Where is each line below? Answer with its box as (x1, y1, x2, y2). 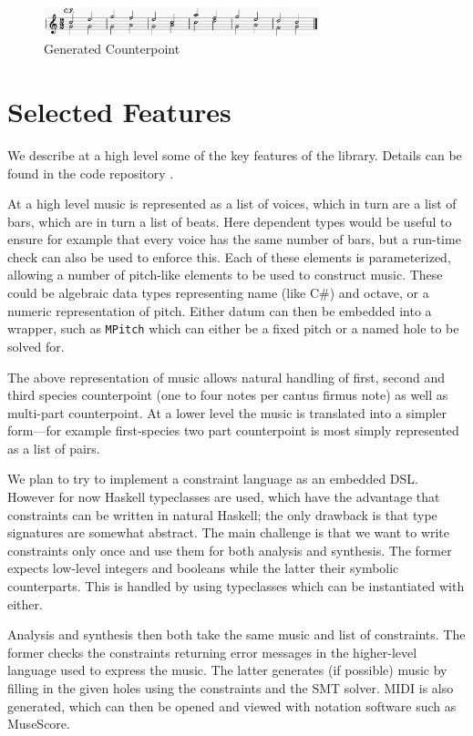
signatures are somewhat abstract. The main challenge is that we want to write (7, 523, 450, 542)
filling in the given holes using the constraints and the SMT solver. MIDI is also (7, 679, 454, 697)
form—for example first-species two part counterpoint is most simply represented (7, 421, 459, 440)
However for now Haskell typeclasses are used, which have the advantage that (7, 487, 440, 506)
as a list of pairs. (7, 438, 100, 457)
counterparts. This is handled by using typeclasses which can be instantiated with (7, 577, 465, 596)
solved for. (7, 336, 65, 355)
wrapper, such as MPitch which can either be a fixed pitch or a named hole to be (7, 319, 459, 338)
